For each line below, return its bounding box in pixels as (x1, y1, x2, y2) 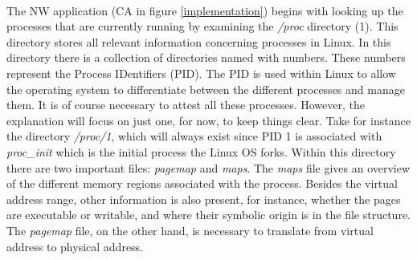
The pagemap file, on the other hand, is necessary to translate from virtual (6, 221, 374, 238)
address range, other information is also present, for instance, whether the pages (6, 190, 401, 207)
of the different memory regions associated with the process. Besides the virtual (6, 175, 398, 192)
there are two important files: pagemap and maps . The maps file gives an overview (6, 159, 411, 176)
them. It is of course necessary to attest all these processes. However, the (6, 96, 366, 113)
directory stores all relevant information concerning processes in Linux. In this (6, 33, 391, 50)
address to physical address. (6, 238, 144, 254)
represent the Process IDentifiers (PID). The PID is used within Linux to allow (6, 64, 396, 81)
